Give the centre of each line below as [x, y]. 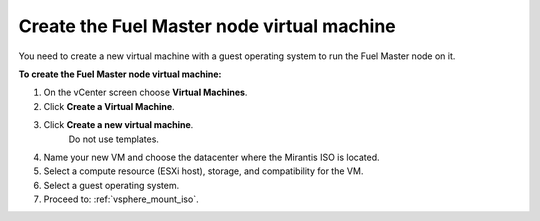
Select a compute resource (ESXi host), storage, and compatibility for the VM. [203, 171]
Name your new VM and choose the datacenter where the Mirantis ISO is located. [211, 157]
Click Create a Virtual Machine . [109, 106]
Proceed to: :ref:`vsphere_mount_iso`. [121, 199]
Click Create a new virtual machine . [118, 125]
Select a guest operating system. [111, 185]
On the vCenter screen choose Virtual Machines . [145, 92]
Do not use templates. [114, 139]
